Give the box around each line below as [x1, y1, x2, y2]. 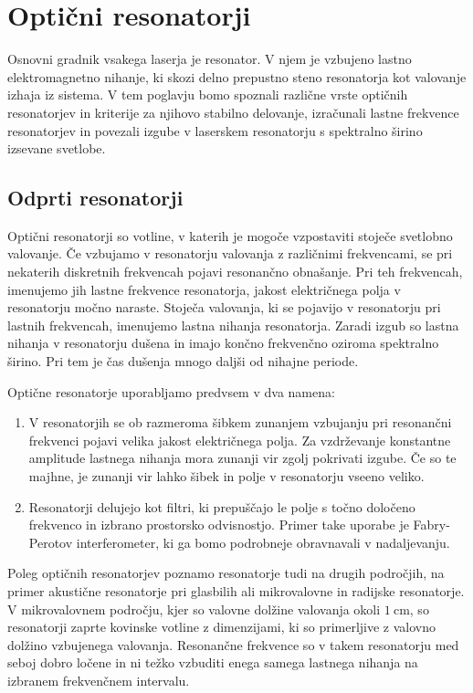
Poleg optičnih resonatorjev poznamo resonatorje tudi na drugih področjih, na [7, 563, 445, 583]
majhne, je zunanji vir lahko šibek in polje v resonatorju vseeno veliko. [28, 467, 425, 486]
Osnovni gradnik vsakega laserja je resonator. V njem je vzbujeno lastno [7, 49, 412, 68]
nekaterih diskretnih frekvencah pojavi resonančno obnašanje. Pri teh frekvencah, [7, 262, 463, 281]
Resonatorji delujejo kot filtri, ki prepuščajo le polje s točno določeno [28, 497, 415, 516]
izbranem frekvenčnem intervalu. [7, 670, 190, 689]
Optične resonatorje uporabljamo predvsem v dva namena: [7, 382, 335, 401]
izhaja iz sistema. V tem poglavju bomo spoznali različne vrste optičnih [7, 85, 408, 104]
